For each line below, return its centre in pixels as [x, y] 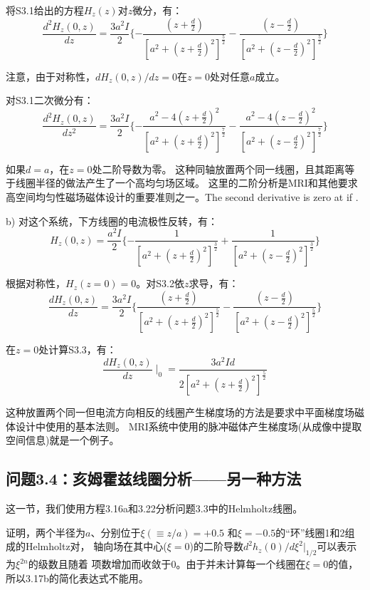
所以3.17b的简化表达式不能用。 [77, 578]
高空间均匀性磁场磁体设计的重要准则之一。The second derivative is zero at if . [182, 196]
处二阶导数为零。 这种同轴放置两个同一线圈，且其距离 [218, 169]
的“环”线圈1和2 [310, 532]
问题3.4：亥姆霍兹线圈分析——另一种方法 [154, 478]
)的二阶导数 [216, 546]
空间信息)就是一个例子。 [63, 440]
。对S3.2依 [160, 283]
